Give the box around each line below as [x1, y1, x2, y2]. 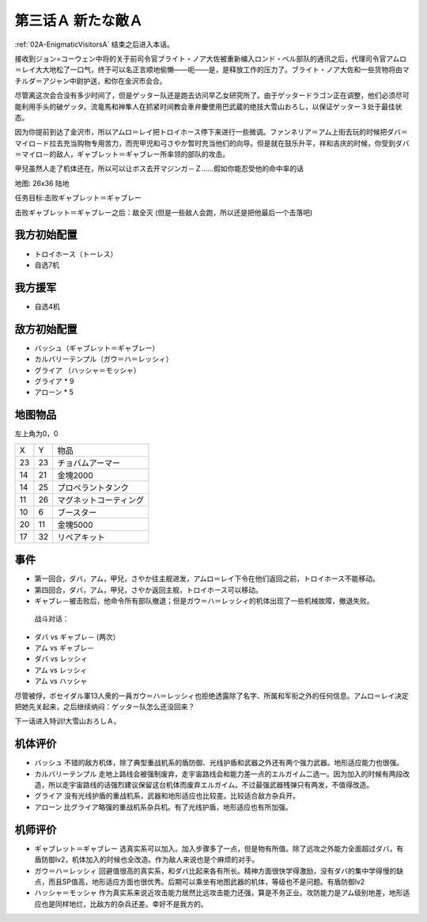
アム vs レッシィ [34, 665, 88, 674]
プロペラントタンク [57, 482, 130, 493]
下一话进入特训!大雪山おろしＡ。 [14, 716, 122, 726]
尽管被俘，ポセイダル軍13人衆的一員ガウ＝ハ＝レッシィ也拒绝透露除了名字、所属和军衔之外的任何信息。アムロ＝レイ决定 [14, 691, 409, 700]
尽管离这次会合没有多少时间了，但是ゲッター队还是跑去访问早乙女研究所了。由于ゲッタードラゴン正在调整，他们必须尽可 [14, 91, 410, 101]
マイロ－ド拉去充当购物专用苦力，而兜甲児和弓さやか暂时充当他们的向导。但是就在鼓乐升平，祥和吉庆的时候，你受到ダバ [14, 138, 410, 148]
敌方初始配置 [14, 322, 77, 336]
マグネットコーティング [57, 495, 145, 506]
